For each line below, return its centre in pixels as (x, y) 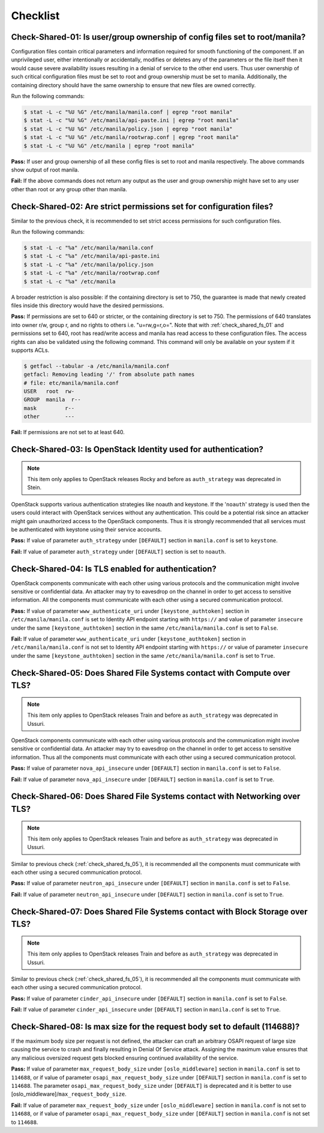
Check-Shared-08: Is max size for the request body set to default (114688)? (155, 1027)
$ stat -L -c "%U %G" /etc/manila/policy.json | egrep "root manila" (128, 129)
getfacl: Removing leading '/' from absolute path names (109, 375)
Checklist (35, 16)
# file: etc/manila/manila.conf (71, 383)
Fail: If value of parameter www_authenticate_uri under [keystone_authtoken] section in (128, 639)
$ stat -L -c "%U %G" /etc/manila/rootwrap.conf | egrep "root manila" (131, 137)
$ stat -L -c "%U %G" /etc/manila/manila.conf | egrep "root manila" (128, 112)
